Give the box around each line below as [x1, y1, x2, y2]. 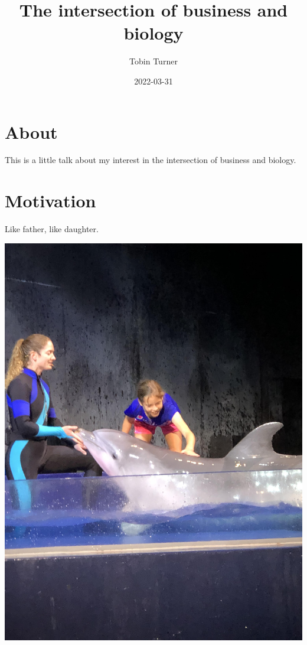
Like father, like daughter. [5, 223, 99, 235]
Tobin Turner [129, 55, 178, 67]
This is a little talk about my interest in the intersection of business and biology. [5, 154, 296, 166]
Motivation [5, 188, 96, 213]
